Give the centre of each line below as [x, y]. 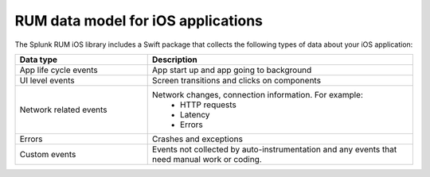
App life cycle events [59, 70]
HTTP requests [208, 105]
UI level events [47, 80]
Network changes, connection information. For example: [258, 94]
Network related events [63, 110]
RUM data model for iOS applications [139, 21]
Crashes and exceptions [197, 139]
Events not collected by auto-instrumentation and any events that [274, 149]
